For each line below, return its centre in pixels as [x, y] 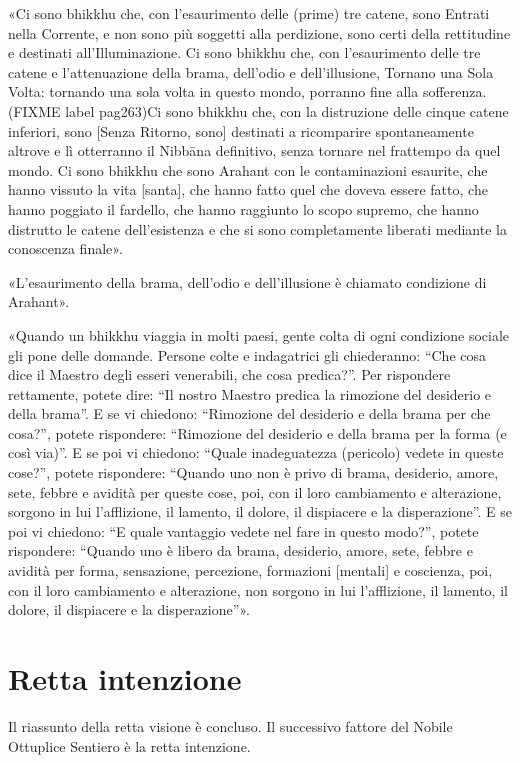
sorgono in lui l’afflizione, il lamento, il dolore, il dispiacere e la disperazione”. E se [260, 511]
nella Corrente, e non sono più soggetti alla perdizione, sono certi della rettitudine [259, 32]
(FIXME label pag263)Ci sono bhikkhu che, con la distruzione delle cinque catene [258, 110]
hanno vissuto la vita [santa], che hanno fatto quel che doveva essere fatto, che [248, 189]
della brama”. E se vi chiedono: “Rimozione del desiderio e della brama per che [249, 413]
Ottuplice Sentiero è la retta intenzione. [129, 745]
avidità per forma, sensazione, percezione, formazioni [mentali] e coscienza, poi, [250, 570]
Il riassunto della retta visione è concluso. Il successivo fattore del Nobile [230, 725]
